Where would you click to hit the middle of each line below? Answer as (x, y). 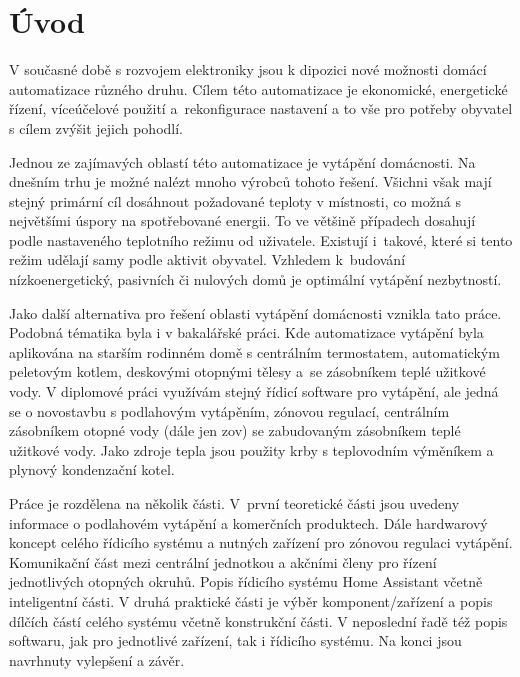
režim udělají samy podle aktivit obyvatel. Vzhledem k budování (207, 259)
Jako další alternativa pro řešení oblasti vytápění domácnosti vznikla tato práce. (255, 312)
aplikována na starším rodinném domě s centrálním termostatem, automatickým (254, 351)
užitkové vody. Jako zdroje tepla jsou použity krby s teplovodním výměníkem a (251, 449)
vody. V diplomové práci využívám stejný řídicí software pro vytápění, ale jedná (254, 391)
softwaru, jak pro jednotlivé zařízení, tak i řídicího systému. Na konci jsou (235, 640)
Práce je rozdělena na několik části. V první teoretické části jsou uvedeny (234, 503)
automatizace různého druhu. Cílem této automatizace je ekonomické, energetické (258, 88)
